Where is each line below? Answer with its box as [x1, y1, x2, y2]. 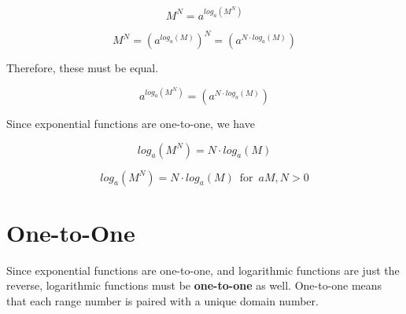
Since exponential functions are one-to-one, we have [6, 115, 255, 132]
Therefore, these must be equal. [6, 60, 159, 75]
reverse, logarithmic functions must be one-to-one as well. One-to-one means [6, 277, 382, 294]
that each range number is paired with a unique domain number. [6, 293, 319, 309]
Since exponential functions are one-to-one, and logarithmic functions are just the [6, 261, 400, 278]
